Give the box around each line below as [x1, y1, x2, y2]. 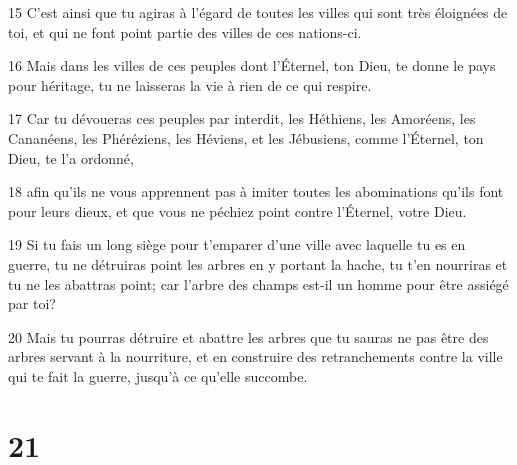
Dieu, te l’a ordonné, [8, 147, 134, 168]
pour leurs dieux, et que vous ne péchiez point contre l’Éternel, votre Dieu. [8, 200, 467, 221]
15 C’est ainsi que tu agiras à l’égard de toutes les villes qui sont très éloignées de [8, 2, 508, 22]
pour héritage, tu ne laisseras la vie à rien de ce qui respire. [8, 74, 372, 95]
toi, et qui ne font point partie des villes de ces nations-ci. [8, 21, 362, 42]
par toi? [8, 293, 56, 314]
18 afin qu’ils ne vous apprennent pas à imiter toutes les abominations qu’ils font [8, 181, 504, 202]
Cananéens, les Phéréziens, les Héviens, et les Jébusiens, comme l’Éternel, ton [8, 127, 484, 148]
